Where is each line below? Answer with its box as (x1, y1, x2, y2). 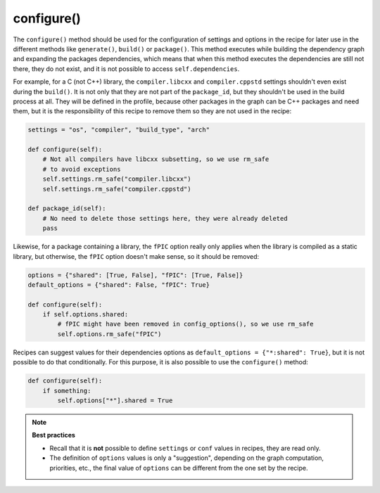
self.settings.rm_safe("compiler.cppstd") (42, 185, 191, 193)
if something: (42, 387, 91, 395)
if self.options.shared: (42, 310, 129, 319)
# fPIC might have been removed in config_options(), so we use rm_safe (57, 320, 314, 328)
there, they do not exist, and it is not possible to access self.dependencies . (13, 64, 240, 73)
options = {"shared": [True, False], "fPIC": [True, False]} (27, 271, 243, 279)
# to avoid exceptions (42, 165, 121, 173)
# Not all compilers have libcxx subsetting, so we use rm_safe (42, 155, 270, 163)
